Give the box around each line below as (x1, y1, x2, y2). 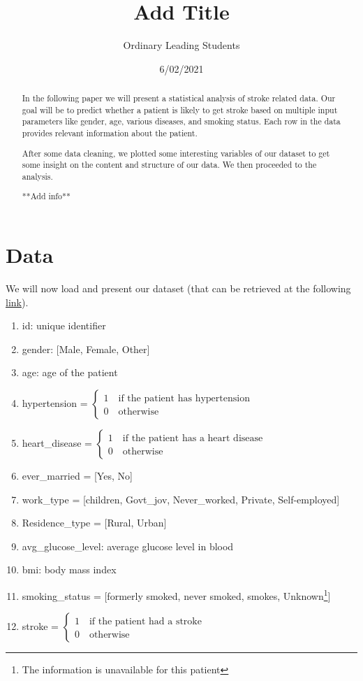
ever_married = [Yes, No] (22, 468, 133, 483)
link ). (6, 294, 29, 309)
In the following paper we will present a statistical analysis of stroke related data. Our (22, 92, 336, 104)
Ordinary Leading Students (123, 38, 240, 52)
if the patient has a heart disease (122, 433, 263, 444)
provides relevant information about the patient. (22, 127, 198, 139)
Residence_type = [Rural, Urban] (22, 515, 167, 530)
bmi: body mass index (22, 562, 117, 577)
